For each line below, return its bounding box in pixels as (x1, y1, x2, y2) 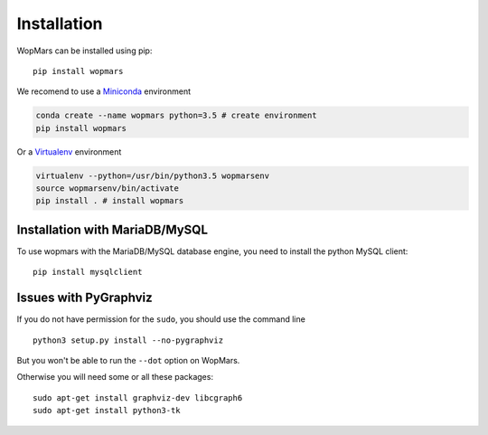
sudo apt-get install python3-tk (33, 405, 181, 416)
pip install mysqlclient (33, 267, 143, 278)
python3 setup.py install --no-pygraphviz (33, 335, 224, 345)
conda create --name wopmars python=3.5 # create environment (35, 110, 317, 121)
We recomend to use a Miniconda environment (16, 86, 192, 97)
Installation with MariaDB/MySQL (16, 222, 208, 237)
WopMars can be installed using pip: (16, 45, 153, 56)
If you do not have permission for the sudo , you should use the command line (16, 314, 306, 325)
